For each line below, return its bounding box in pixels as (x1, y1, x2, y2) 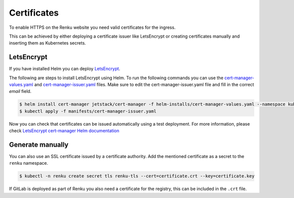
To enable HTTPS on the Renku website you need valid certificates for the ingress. (9, 24, 176, 30)
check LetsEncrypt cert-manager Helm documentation (9, 128, 120, 134)
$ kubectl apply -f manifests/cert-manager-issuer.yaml (19, 108, 157, 114)
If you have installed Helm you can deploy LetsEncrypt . (9, 66, 121, 72)
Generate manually (9, 140, 69, 149)
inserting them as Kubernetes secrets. (9, 40, 86, 46)
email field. (9, 88, 32, 94)
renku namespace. (9, 160, 49, 166)
